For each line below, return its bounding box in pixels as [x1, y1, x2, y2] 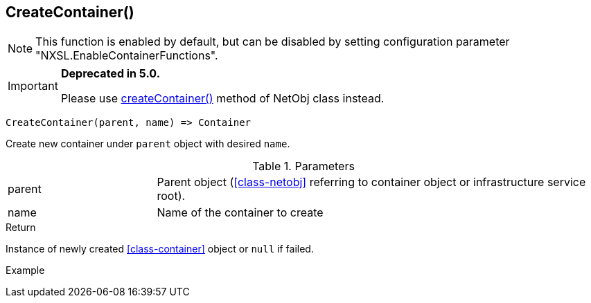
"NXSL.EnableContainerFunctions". [35, 48, 218, 63]
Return [6, 221, 36, 234]
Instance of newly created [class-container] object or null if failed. [6, 243, 314, 255]
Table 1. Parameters [252, 159, 355, 174]
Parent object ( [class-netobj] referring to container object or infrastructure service [157, 175, 586, 190]
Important [8, 79, 58, 93]
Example [6, 264, 45, 277]
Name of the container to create [157, 205, 324, 220]
